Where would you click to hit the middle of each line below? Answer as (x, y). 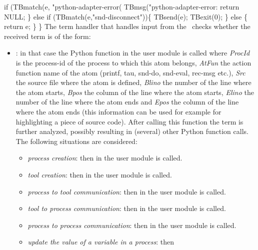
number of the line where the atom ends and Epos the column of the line (127, 102)
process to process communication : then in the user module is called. (132, 225)
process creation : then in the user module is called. (105, 158)
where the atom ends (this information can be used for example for (118, 111)
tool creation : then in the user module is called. (100, 174)
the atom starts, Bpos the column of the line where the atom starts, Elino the (135, 92)
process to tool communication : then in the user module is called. (127, 191)
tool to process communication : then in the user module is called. (127, 208)
